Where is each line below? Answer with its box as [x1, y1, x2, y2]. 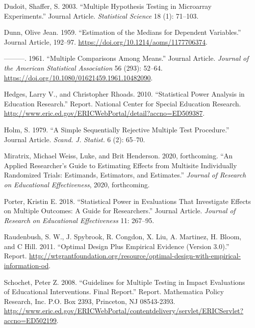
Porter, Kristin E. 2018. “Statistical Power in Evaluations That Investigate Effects [4, 196, 251, 206]
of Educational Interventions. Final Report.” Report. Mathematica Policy [4, 286, 224, 297]
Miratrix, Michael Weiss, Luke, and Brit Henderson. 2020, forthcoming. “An [4, 151, 233, 161]
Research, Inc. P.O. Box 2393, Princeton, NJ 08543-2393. [4, 296, 176, 306]
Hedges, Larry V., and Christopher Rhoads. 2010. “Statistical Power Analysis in [4, 89, 245, 99]
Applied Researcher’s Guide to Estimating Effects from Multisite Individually [4, 160, 237, 170]
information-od [4, 260, 49, 271]
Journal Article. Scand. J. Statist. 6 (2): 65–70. [4, 134, 145, 144]
